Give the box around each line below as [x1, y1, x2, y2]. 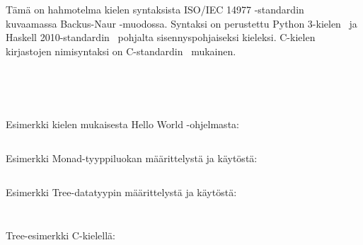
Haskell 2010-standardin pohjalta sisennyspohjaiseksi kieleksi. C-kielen [6, 30, 316, 45]
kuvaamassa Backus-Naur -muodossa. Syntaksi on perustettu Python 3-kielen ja [6, 16, 357, 30]
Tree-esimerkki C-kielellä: [6, 228, 115, 243]
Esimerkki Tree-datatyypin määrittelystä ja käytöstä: [6, 184, 237, 199]
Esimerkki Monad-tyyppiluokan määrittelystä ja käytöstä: [6, 150, 258, 165]
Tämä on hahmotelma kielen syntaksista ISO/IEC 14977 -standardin [6, 2, 304, 16]
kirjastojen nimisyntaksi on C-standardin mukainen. [6, 43, 236, 58]
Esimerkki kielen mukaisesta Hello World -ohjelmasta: [6, 117, 239, 132]
